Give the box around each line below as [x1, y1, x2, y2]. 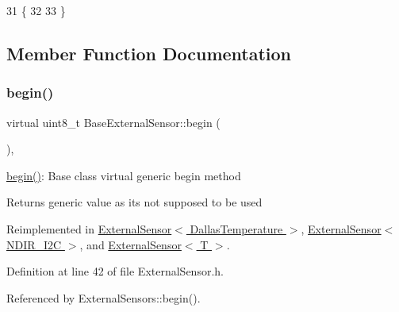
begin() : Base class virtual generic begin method [6, 167, 241, 183]
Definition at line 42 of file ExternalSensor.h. [6, 263, 224, 279]
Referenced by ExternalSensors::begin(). [6, 289, 201, 306]
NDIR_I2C [6, 236, 62, 252]
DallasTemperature [190, 220, 283, 237]
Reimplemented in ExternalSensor [6, 220, 172, 237]
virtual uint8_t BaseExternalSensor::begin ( [6, 114, 221, 130]
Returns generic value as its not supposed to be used [6, 194, 263, 210]
